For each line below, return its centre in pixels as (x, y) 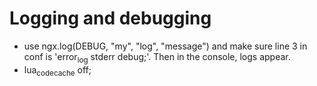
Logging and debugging (110, 18)
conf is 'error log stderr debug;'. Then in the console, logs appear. (157, 57)
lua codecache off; (57, 70)
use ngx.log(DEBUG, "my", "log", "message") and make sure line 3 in (165, 46)
